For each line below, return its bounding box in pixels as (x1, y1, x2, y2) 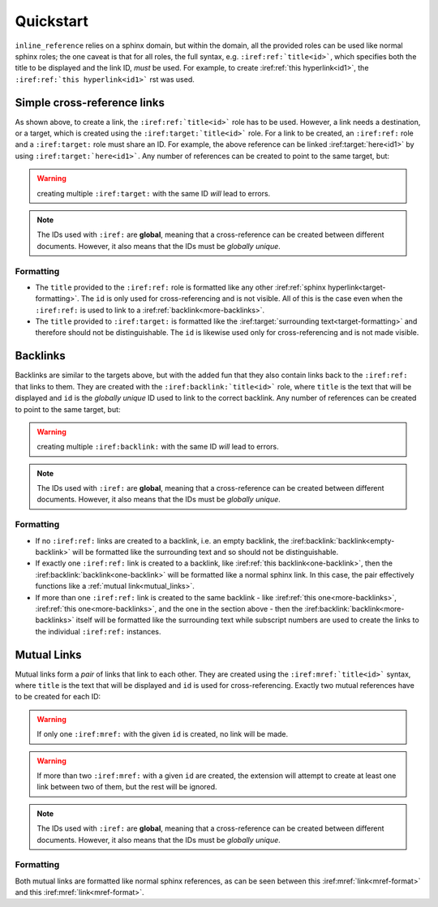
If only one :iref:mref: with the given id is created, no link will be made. (36, 729, 289, 739)
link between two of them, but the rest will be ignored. (36, 782, 218, 792)
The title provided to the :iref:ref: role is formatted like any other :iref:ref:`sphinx (35, 282, 326, 292)
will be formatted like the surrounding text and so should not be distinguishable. (71, 548, 339, 557)
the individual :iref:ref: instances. (35, 626, 161, 636)
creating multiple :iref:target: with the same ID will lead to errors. (36, 188, 271, 198)
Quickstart (15, 12, 89, 30)
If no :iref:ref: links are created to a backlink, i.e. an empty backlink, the (35, 535, 290, 545)
